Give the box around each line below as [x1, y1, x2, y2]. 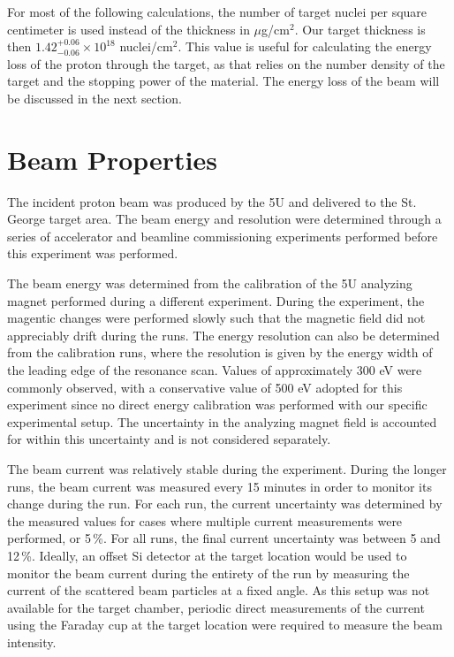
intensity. [7, 632, 57, 651]
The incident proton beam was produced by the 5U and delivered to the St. [7, 192, 417, 210]
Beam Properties [7, 141, 217, 177]
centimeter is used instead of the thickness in [7, 19, 250, 38]
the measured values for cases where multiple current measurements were [7, 511, 403, 530]
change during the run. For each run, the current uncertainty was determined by [7, 494, 443, 513]
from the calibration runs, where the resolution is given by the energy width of [7, 343, 433, 362]
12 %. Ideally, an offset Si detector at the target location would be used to [7, 546, 407, 564]
